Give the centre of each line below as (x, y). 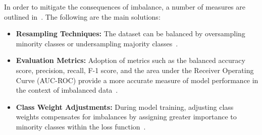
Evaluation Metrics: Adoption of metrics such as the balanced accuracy (130, 60)
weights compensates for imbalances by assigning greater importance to (126, 117)
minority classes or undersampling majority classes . (97, 43)
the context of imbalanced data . (67, 90)
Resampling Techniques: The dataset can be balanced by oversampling (130, 33)
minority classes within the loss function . (81, 126)
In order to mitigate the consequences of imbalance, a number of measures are (125, 7)
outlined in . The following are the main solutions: (82, 16)
